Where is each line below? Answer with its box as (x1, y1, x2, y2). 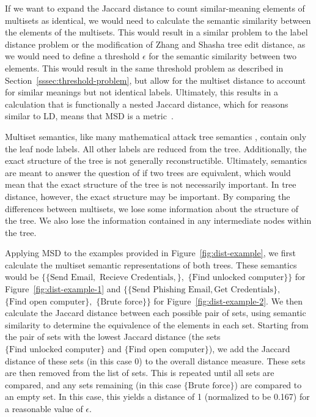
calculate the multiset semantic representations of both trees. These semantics (5, 258, 297, 271)
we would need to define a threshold (5, 50, 140, 62)
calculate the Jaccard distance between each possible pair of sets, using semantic (5, 306, 306, 319)
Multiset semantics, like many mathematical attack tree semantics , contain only (5, 130, 307, 142)
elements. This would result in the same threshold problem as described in (5, 61, 284, 74)
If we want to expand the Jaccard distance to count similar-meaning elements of (5, 2, 305, 14)
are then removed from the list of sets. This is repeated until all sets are (5, 366, 274, 379)
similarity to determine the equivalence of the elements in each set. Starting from (5, 318, 309, 331)
